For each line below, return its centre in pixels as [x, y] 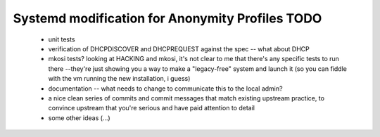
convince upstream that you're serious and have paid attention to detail [151, 108]
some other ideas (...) [79, 118]
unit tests [62, 39]
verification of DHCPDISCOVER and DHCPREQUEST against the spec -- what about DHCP [179, 48]
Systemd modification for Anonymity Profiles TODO [167, 18]
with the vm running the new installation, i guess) [119, 79]
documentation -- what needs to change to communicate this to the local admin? [165, 89]
